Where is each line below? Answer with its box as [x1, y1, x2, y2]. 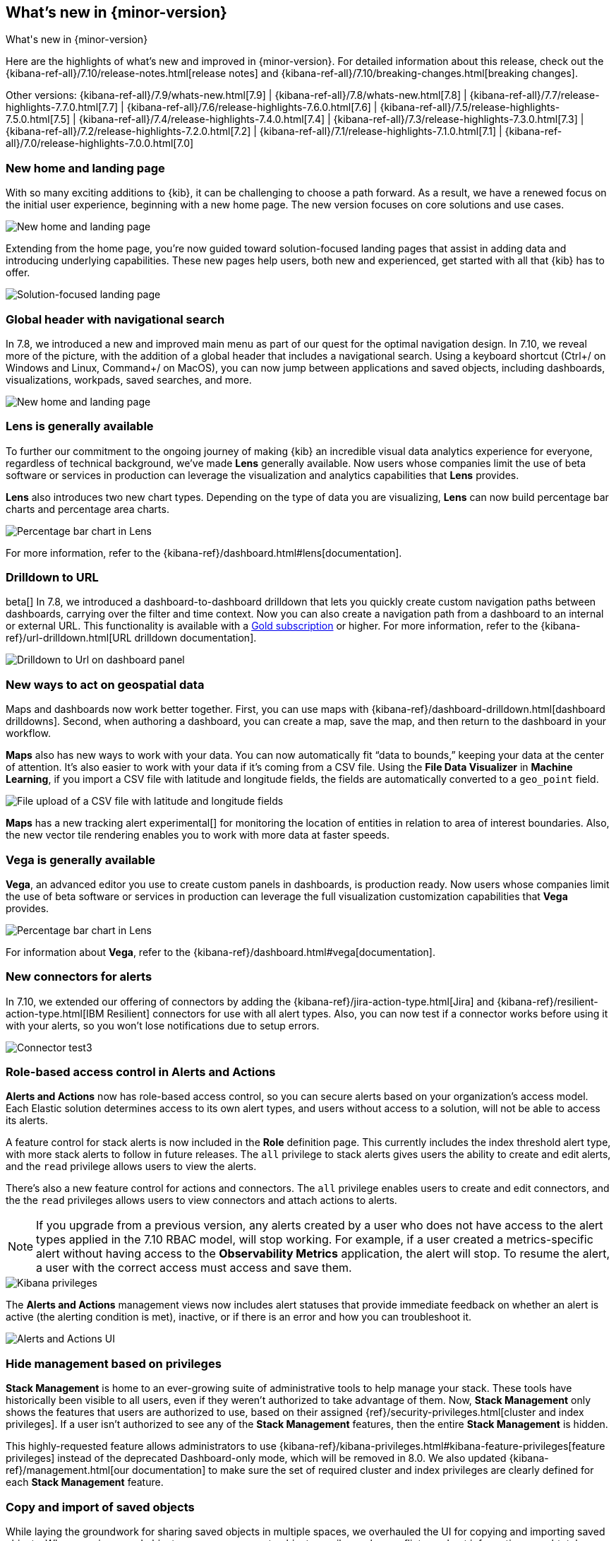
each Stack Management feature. [6, 1476, 164, 1489]
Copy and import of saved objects [6, 1499, 195, 1514]
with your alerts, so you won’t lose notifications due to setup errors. [6, 1019, 320, 1032]
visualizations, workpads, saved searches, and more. [6, 373, 252, 386]
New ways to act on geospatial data [6, 677, 205, 692]
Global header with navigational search [6, 312, 225, 326]
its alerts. [6, 1114, 48, 1127]
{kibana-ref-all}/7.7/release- [469, 89, 600, 102]
